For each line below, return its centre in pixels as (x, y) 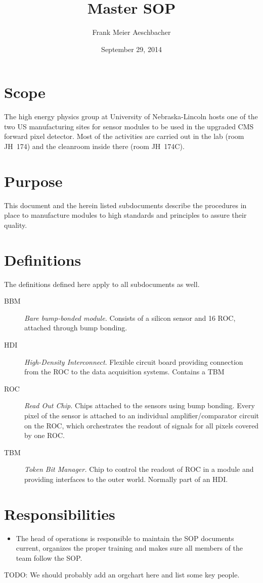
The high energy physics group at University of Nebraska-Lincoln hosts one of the (131, 116)
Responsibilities (60, 514)
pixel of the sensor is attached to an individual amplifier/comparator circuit (142, 415)
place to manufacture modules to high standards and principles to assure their (125, 215)
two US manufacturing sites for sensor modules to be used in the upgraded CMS (129, 126)
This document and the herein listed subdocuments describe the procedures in (125, 205)
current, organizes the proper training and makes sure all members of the (129, 548)
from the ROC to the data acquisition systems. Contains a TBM (124, 372)
